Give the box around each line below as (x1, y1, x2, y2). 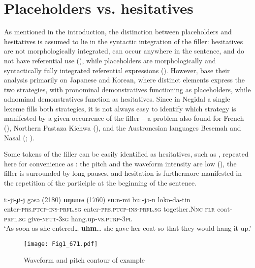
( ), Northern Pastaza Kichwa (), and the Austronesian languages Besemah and (4, 123, 241, 133)
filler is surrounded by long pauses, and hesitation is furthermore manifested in (4, 168, 242, 178)
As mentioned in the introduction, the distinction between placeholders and (4, 27, 232, 37)
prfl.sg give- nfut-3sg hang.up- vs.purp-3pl (4, 213, 132, 223)
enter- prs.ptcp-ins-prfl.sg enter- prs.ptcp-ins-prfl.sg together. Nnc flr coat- (4, 204, 232, 214)
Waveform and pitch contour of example (24, 254, 145, 265)
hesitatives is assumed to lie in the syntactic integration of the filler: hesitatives (4, 36, 243, 46)
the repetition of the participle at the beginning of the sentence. (4, 178, 197, 188)
